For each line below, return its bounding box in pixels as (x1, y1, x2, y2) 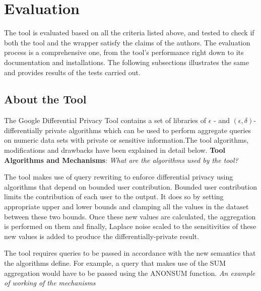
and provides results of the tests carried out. (4, 67, 141, 77)
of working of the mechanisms (4, 277, 96, 288)
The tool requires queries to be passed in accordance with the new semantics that (4, 248, 256, 258)
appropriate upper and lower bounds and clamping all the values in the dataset (4, 201, 249, 212)
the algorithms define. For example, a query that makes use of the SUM (4, 258, 226, 268)
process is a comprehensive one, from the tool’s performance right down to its (4, 47, 244, 57)
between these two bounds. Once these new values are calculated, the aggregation (4, 211, 256, 221)
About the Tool (4, 91, 87, 107)
